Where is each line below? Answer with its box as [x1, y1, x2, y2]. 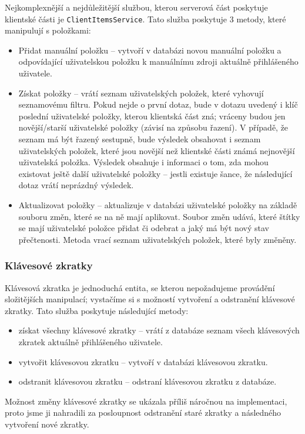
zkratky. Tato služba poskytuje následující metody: [5, 304, 189, 316]
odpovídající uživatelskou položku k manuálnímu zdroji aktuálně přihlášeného [18, 55, 299, 68]
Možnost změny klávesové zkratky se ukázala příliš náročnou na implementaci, [5, 395, 287, 407]
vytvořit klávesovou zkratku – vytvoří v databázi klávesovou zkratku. [18, 355, 268, 368]
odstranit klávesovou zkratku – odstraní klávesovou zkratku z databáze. [18, 375, 277, 388]
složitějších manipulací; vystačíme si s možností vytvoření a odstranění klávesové [5, 293, 295, 305]
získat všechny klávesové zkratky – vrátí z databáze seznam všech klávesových [18, 324, 300, 336]
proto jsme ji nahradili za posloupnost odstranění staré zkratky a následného [5, 406, 281, 419]
